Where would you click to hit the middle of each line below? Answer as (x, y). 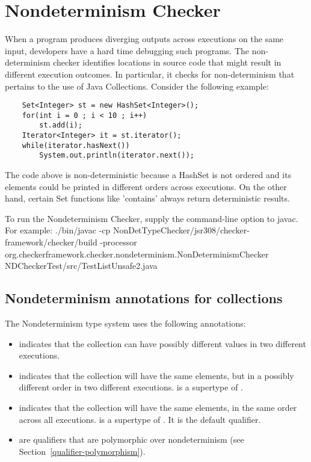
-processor (119, 242)
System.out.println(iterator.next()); (117, 156)
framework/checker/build (51, 242)
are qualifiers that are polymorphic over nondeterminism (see (131, 439)
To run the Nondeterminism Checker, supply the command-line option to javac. (152, 218)
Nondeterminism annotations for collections (144, 298)
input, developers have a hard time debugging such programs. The (127, 50)
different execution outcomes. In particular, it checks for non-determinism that (150, 74)
